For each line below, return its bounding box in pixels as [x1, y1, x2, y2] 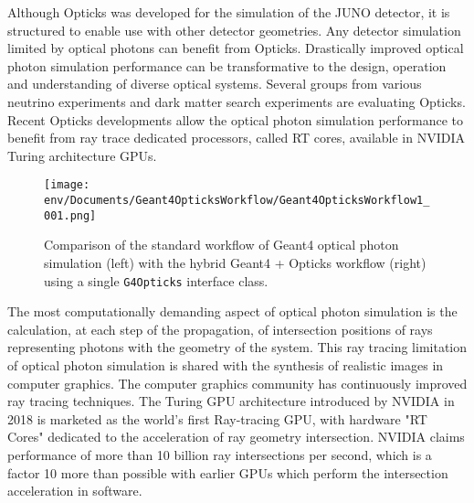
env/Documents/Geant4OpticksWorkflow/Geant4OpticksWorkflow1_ [44, 194, 430, 207]
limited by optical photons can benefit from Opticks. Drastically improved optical [7, 38, 464, 58]
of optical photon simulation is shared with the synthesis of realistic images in [7, 355, 444, 374]
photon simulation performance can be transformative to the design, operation [7, 56, 447, 75]
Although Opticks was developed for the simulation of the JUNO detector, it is [7, 3, 450, 21]
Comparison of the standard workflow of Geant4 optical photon [44, 235, 399, 254]
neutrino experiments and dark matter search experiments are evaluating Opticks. [7, 91, 466, 111]
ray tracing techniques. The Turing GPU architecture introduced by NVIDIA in [7, 391, 455, 411]
